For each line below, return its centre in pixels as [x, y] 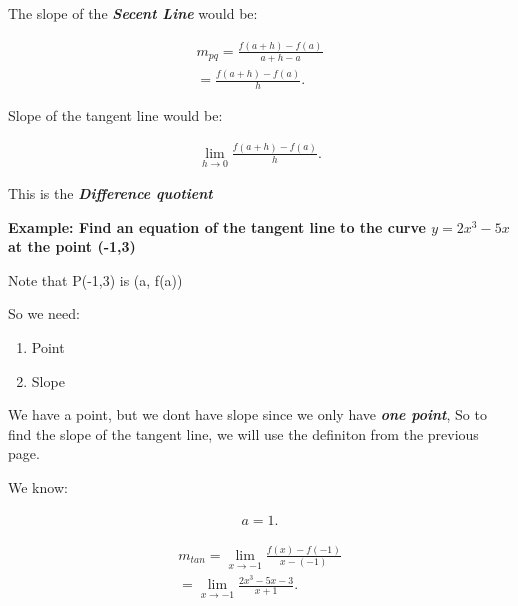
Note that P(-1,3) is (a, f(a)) [95, 279]
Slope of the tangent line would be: [115, 114]
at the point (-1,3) [72, 246]
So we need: [44, 313]
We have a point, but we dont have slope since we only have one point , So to [247, 414]
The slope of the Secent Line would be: [133, 13]
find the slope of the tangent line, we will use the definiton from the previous [243, 433]
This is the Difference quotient [110, 193]
